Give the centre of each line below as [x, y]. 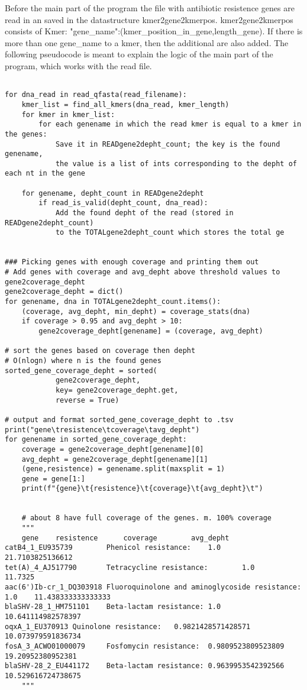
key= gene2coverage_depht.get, [117, 390]
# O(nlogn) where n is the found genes [83, 360]
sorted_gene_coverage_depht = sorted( [81, 370]
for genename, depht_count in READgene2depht [113, 193]
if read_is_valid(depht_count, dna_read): [123, 203]
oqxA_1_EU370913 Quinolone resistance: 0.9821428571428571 [128, 626]
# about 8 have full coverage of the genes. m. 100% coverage [147, 518]
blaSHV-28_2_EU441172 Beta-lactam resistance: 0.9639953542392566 [145, 666]
